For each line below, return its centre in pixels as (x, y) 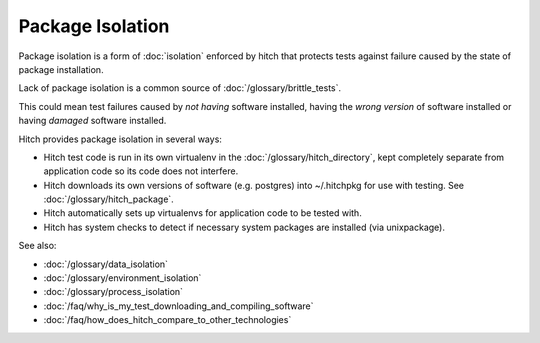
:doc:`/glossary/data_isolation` (106, 264)
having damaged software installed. (92, 121)
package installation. (61, 69)
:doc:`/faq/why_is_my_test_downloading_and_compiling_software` (178, 306)
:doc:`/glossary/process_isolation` (113, 292)
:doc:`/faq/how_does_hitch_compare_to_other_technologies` (167, 320)
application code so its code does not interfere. (141, 171)
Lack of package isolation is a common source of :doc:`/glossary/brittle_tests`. (180, 88)
